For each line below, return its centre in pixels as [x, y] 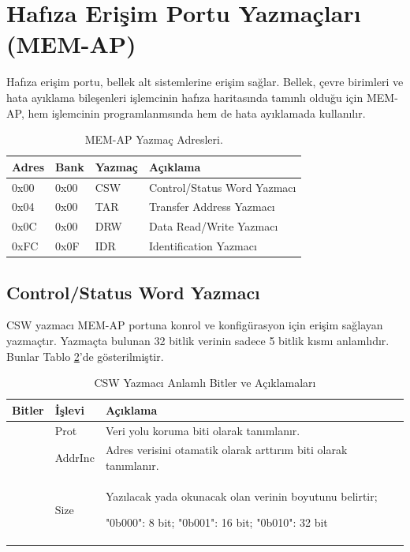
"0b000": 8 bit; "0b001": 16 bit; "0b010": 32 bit [216, 522]
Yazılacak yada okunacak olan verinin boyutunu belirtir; [241, 496]
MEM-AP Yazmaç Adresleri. [154, 139]
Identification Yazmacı [203, 246]
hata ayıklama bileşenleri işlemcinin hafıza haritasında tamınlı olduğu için [185, 97]
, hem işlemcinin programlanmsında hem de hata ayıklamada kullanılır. [193, 113]
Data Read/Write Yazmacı [213, 226]
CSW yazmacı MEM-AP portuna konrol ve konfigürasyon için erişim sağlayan [195, 325]
